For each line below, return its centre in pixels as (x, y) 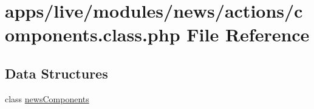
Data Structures (56, 73)
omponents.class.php (93, 34)
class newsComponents (47, 98)
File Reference (248, 34)
